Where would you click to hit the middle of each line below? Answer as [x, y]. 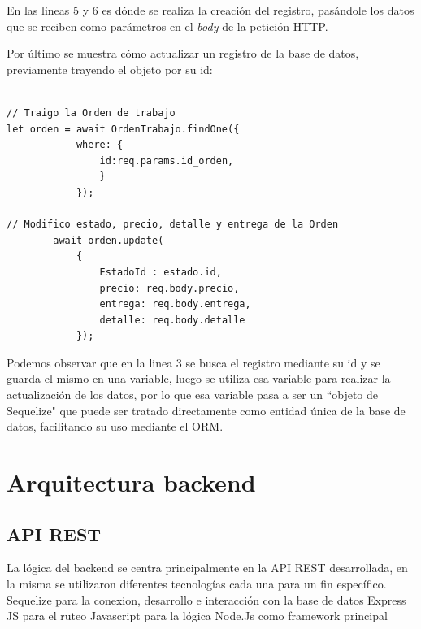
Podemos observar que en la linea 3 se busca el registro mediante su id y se [193, 362]
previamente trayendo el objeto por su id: [110, 69]
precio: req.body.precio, [169, 288]
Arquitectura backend [131, 482]
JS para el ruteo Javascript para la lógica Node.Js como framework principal [197, 616]
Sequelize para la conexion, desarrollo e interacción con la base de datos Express [206, 599]
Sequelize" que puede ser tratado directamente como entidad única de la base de [206, 410]
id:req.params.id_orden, [167, 161]
